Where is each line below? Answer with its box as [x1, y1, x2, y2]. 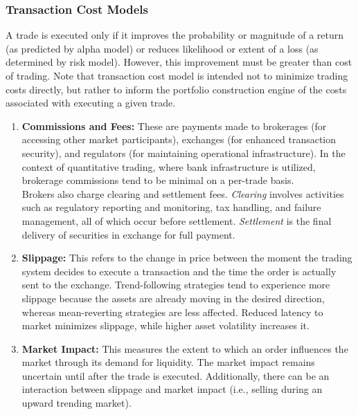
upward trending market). [21, 396, 132, 410]
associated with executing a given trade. [6, 95, 176, 110]
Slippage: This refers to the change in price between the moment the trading [21, 250, 352, 265]
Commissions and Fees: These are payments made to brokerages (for [21, 118, 327, 133]
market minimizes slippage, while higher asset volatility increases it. [21, 318, 310, 333]
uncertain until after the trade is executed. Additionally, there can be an [21, 368, 330, 382]
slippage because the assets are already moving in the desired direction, [21, 290, 325, 305]
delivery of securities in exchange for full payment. [21, 227, 235, 241]
